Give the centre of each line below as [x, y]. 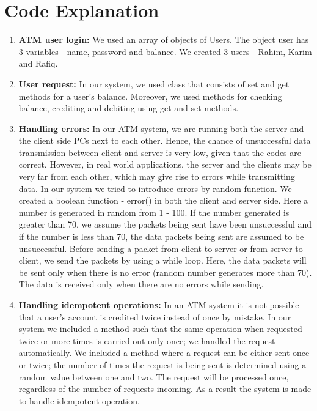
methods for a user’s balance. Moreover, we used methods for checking [150, 96]
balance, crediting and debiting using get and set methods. [129, 108]
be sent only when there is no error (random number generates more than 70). [165, 272]
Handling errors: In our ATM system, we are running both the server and [161, 128]
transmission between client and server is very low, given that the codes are [160, 152]
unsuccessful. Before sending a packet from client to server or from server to [161, 248]
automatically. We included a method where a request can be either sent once [164, 353]
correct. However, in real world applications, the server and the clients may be [165, 164]
